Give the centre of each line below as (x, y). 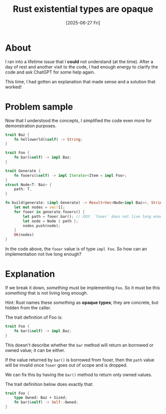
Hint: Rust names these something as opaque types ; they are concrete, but (82, 302)
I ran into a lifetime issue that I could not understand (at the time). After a (79, 61)
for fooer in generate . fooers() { (49, 212)
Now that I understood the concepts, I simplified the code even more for (79, 120)
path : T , (23, 189)
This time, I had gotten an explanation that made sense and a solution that (80, 81)
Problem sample (39, 107)
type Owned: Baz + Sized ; (41, 398)
